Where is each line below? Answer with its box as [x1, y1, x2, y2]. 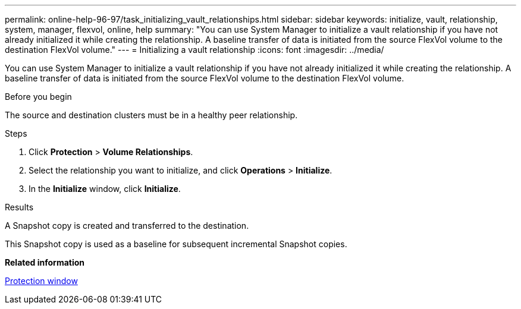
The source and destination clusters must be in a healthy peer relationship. [5, 110, 298, 120]
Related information [5, 257, 85, 267]
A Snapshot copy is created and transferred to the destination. [5, 220, 249, 231]
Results [5, 202, 34, 212]
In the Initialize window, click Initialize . [29, 184, 181, 194]
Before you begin [5, 92, 72, 102]
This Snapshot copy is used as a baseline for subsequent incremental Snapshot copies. [5, 239, 347, 249]
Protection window [5, 276, 78, 286]
